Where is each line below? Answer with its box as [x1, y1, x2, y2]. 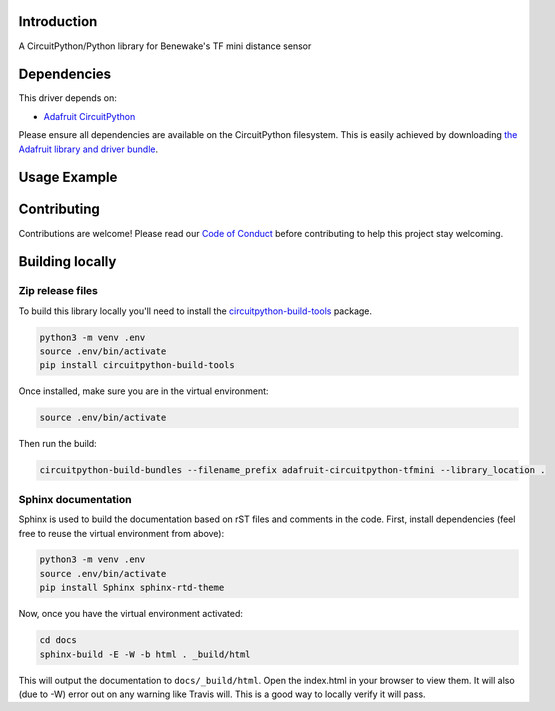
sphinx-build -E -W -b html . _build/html [39, 648, 251, 660]
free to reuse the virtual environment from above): [18, 527, 225, 539]
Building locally [18, 253, 117, 270]
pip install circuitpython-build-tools [39, 360, 235, 371]
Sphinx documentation [18, 492, 132, 506]
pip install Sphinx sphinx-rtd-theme [39, 582, 225, 594]
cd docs [39, 635, 77, 646]
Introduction [18, 13, 98, 30]
